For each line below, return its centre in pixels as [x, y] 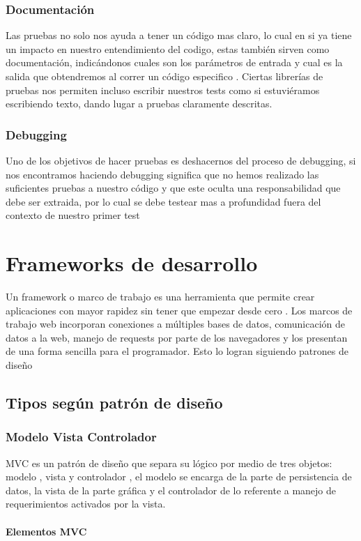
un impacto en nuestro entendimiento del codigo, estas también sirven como [168, 48]
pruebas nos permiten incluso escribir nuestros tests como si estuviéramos [163, 90]
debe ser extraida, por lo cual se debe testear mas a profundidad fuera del [163, 201]
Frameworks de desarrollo [132, 263]
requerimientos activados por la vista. [86, 504]
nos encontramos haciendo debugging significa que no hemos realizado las [162, 174]
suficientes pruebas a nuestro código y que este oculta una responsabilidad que [173, 188]
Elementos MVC [46, 531]
